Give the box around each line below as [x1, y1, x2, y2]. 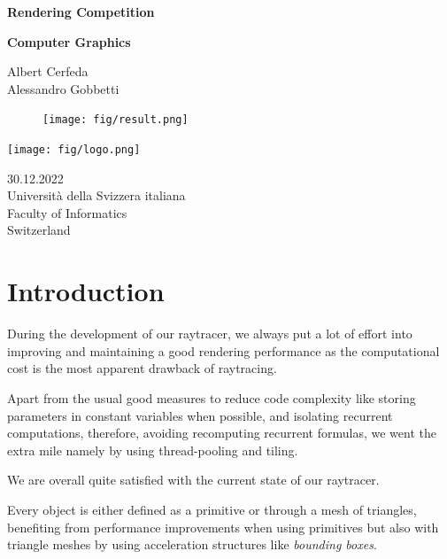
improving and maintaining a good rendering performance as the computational [7, 341, 440, 360]
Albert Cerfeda [7, 62, 89, 81]
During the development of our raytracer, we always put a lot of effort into [7, 324, 412, 343]
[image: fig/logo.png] [7, 144, 141, 157]
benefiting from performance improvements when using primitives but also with [7, 517, 439, 536]
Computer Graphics [7, 32, 131, 50]
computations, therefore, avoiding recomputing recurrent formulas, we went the [7, 423, 436, 442]
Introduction [7, 273, 165, 309]
